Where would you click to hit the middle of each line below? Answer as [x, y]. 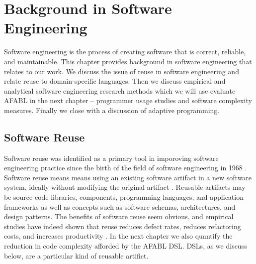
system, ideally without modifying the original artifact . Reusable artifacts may [125, 187]
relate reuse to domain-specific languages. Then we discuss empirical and [115, 81]
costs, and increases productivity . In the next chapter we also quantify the [118, 236]
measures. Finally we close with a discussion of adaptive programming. [112, 110]
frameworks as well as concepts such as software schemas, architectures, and [120, 206]
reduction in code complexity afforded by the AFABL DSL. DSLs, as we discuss [126, 246]
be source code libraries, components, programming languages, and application [124, 197]
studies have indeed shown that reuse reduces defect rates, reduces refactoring [123, 226]
